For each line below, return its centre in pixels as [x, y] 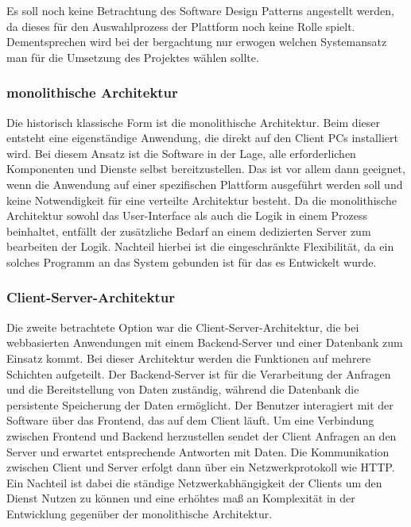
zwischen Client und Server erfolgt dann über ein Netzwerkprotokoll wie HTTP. [201, 467]
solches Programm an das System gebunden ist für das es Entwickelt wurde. [192, 262]
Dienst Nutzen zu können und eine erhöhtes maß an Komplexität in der [181, 498]
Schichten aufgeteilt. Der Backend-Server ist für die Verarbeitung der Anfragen [199, 373]
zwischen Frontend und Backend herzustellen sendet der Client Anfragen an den [202, 435]
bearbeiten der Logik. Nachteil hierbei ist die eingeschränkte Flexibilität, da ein [200, 246]
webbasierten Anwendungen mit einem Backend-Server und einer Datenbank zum [205, 342]
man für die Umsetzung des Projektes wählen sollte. [133, 57]
